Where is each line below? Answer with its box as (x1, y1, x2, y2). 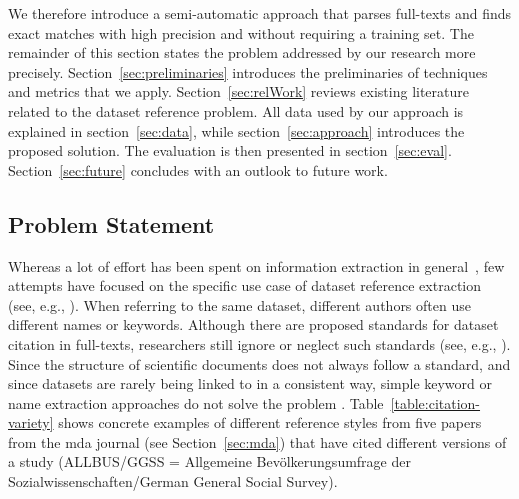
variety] (8, 412, 54, 433)
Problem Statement (8, 208, 215, 239)
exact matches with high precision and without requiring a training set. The (8, 22, 474, 43)
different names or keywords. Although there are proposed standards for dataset (8, 314, 499, 335)
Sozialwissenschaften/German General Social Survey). (8, 471, 338, 492)
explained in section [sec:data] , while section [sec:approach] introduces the (8, 120, 465, 141)
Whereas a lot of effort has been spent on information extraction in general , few (8, 255, 505, 276)
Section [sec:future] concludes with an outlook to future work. (8, 159, 388, 180)
